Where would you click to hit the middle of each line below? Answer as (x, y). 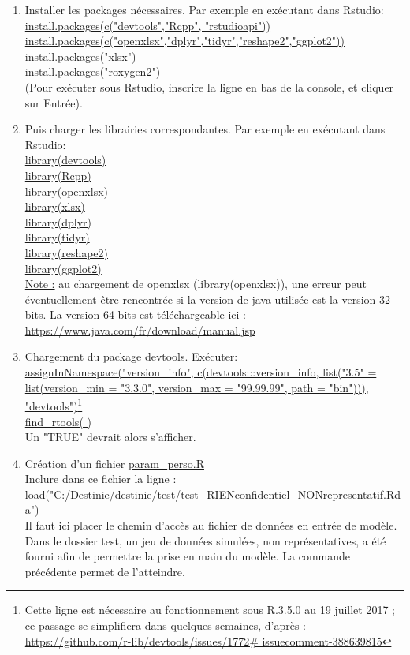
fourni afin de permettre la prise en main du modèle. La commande (188, 556)
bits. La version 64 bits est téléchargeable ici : (135, 314)
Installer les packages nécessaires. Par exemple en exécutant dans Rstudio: (204, 9)
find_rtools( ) (58, 421)
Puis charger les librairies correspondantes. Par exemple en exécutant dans (205, 129)
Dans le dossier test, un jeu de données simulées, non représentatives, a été (205, 540)
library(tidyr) (57, 237)
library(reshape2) (67, 252)
